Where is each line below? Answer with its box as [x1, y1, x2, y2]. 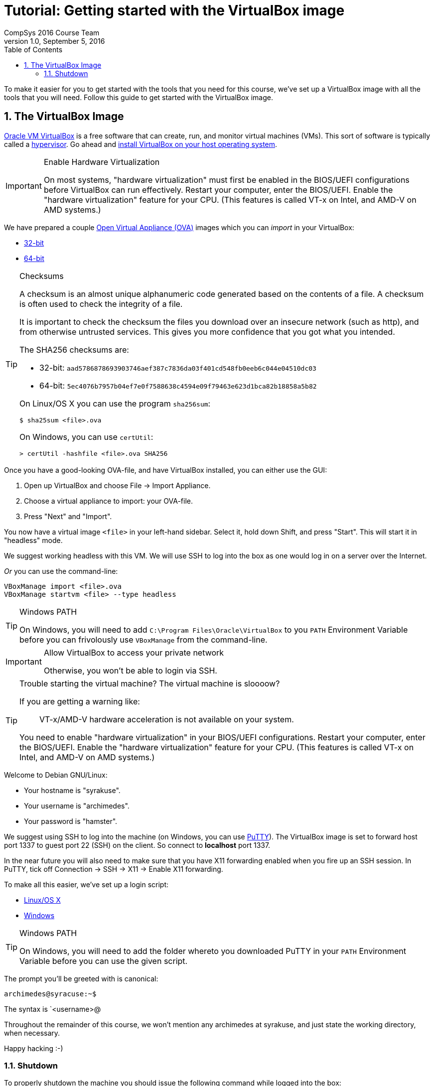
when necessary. [4, 1028, 60, 1037]
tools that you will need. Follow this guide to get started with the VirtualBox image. [4, 93, 273, 102]
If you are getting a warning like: [19, 696, 140, 706]
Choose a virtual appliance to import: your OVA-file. [24, 496, 193, 505]
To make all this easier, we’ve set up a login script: [4, 880, 169, 889]
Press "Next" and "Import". [24, 512, 112, 521]
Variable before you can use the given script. [19, 955, 188, 966]
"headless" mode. [4, 536, 63, 544]
